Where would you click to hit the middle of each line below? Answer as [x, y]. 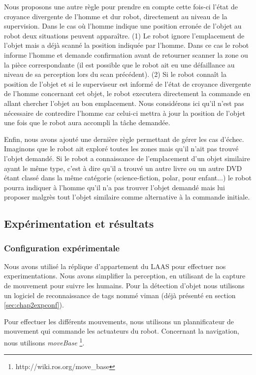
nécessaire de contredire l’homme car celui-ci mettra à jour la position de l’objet [125, 113]
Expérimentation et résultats [79, 223]
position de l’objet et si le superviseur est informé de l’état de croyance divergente [128, 84]
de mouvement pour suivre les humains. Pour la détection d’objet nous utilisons [124, 286]
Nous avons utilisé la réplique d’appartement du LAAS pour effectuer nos [115, 266]
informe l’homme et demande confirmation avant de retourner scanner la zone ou [126, 54]
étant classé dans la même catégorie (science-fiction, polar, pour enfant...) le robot [128, 178]
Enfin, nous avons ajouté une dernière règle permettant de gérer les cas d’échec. [124, 139]
